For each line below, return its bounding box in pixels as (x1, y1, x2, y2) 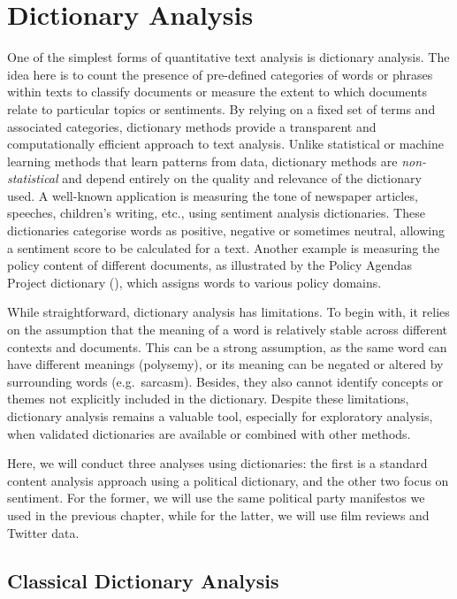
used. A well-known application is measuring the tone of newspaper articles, (7, 186, 418, 204)
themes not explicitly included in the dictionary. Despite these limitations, (7, 389, 409, 408)
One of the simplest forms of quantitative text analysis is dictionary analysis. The (7, 48, 450, 66)
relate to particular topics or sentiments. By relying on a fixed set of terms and (7, 99, 436, 118)
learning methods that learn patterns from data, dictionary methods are (7, 151, 398, 170)
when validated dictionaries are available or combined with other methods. (7, 424, 411, 442)
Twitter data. (7, 523, 80, 541)
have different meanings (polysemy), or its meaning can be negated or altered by (7, 355, 444, 373)
